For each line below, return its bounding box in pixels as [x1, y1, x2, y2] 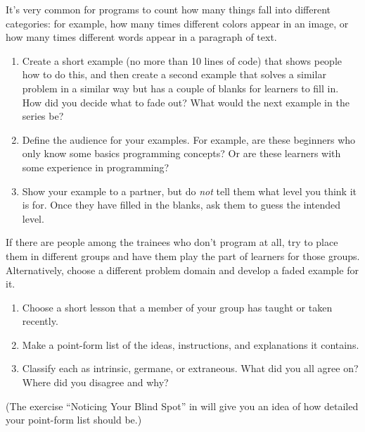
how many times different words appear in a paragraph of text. [6, 30, 277, 44]
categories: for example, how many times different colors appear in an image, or [6, 16, 349, 30]
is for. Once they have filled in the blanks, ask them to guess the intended [22, 197, 341, 212]
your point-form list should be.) [6, 412, 142, 427]
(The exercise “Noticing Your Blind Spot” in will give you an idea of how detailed [6, 398, 359, 413]
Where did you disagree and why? [22, 375, 169, 390]
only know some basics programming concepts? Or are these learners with [22, 146, 341, 161]
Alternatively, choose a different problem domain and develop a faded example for [6, 262, 359, 277]
